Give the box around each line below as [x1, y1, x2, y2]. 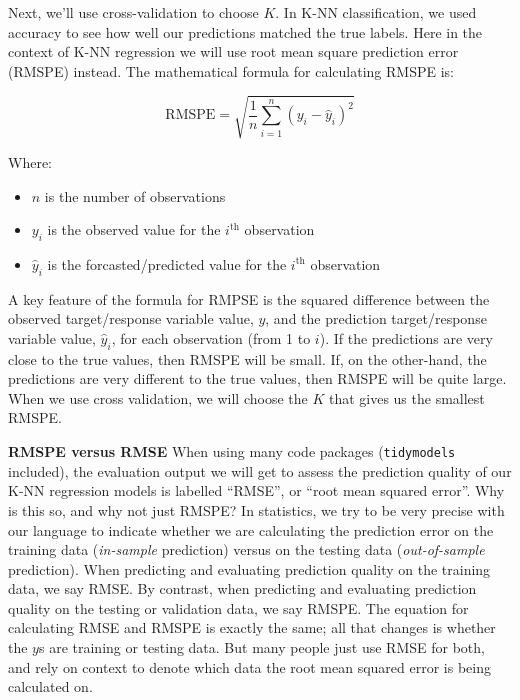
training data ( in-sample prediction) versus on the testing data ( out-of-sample [8, 539, 485, 560]
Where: [8, 151, 52, 172]
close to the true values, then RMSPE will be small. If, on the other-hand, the [8, 348, 487, 369]
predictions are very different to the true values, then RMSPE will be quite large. [8, 368, 507, 389]
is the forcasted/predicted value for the [47, 253, 287, 274]
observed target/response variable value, [8, 308, 254, 329]
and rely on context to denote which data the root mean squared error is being [8, 656, 491, 677]
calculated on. [8, 676, 93, 697]
